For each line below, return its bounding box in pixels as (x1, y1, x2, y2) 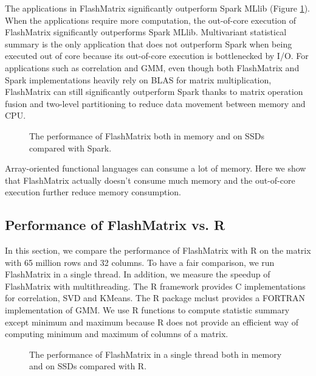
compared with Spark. (29, 141, 112, 154)
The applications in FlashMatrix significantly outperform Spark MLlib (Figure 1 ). (5, 2, 311, 14)
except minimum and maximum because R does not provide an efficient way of (5, 315, 298, 328)
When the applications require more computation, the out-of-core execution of (5, 13, 296, 26)
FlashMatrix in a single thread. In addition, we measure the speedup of (5, 268, 270, 280)
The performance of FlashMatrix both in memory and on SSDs (29, 129, 264, 142)
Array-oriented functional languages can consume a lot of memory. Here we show (5, 162, 306, 175)
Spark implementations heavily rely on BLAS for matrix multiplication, (5, 73, 272, 86)
